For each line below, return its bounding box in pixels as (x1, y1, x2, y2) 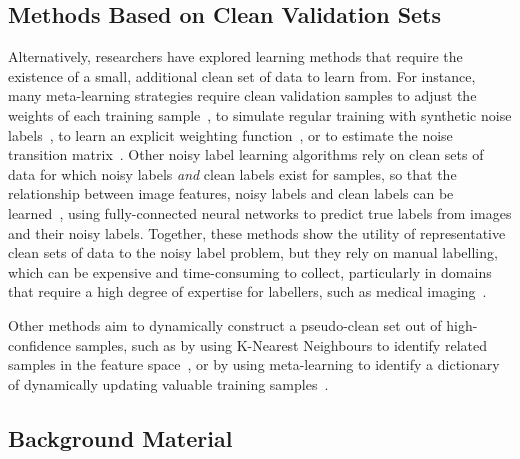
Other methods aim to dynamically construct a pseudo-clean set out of (8, 314, 442, 335)
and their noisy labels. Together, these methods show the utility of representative (8, 222, 506, 243)
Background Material (8, 422, 233, 453)
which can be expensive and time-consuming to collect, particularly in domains (8, 261, 492, 282)
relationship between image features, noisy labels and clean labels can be (8, 183, 454, 204)
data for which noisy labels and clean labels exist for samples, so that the (8, 163, 457, 184)
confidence (8, 334, 71, 355)
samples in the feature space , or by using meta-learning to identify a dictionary (8, 354, 500, 375)
